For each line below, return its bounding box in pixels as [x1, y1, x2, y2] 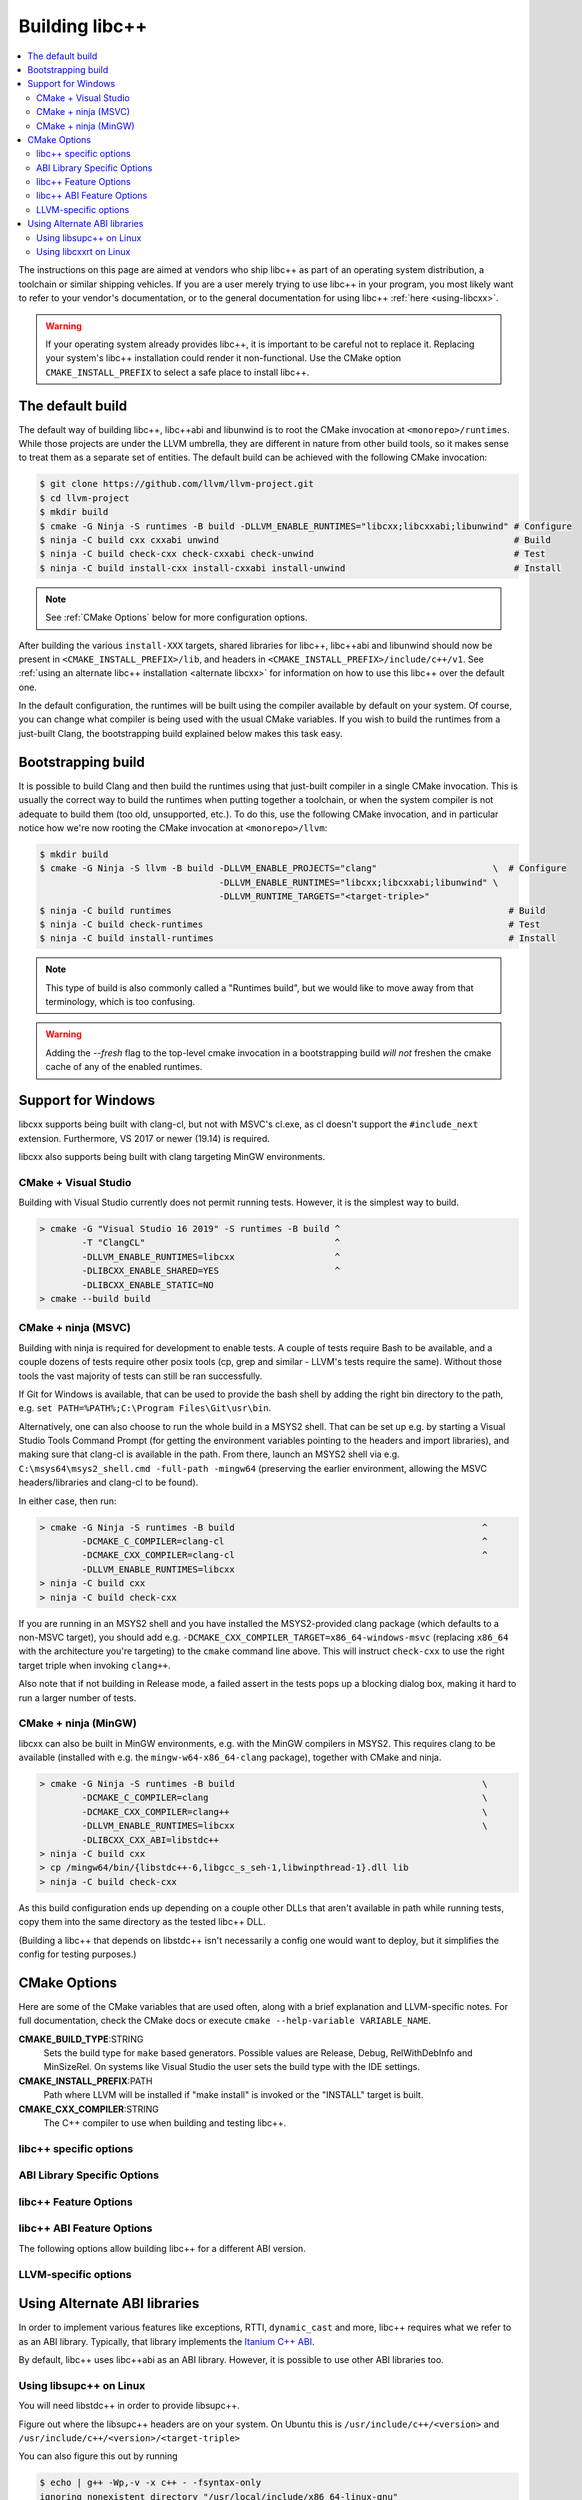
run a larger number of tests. [18, 1691, 137, 1704]
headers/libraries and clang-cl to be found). [18, 1476, 199, 1489]
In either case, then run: [18, 1495, 117, 1507]
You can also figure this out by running [18, 2450, 179, 2462]
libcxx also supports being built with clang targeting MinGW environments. [18, 1150, 325, 1162]
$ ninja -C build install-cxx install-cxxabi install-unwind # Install [39, 562, 562, 574]
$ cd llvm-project [39, 492, 130, 504]
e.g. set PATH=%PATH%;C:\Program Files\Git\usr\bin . [18, 1402, 272, 1414]
